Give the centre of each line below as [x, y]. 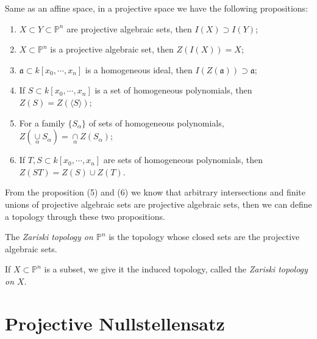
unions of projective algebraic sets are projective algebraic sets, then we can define [158, 204]
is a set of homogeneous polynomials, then [173, 90]
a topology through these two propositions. [85, 216]
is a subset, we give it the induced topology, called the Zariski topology [176, 269]
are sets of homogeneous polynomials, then [183, 160]
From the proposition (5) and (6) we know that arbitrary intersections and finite [155, 192]
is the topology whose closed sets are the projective [204, 237]
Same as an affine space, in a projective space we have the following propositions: [157, 8]
